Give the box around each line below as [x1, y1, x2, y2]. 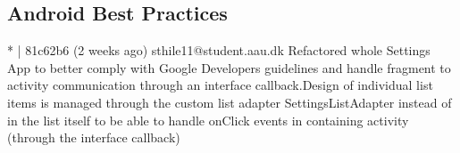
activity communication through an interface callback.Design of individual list [7, 76, 433, 94]
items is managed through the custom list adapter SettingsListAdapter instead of [7, 93, 452, 111]
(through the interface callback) [7, 128, 180, 147]
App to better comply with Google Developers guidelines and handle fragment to [7, 58, 451, 76]
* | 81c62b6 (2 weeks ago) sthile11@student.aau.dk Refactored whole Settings [7, 41, 431, 60]
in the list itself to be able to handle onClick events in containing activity [7, 110, 409, 129]
